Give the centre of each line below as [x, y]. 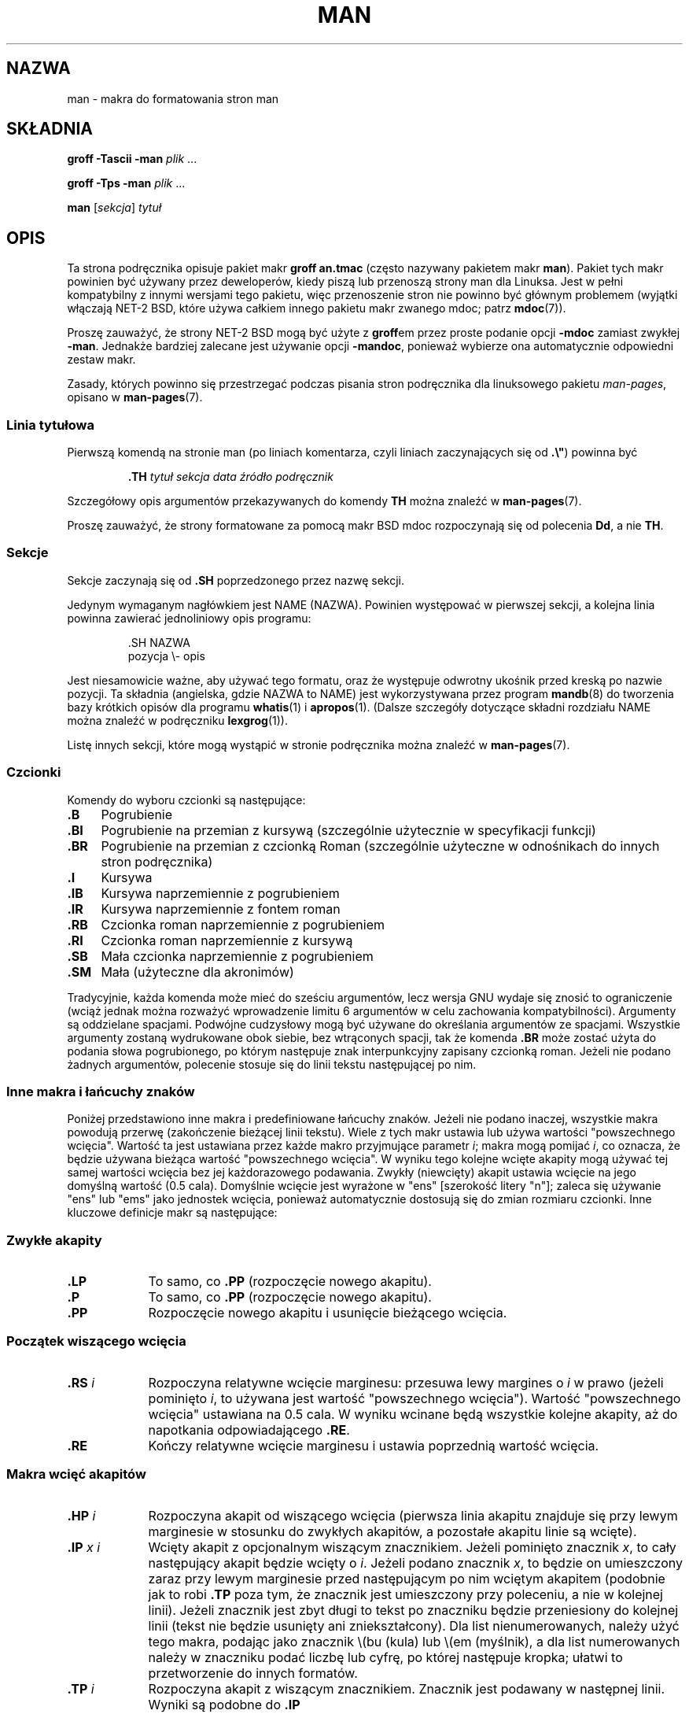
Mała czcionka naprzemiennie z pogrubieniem [237, 956]
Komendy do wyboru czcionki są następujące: [186, 800]
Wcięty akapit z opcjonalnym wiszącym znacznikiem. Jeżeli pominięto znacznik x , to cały [412, 1547]
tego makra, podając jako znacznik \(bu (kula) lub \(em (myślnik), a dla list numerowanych [414, 1641]
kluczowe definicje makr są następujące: [172, 1213]
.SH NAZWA [159, 642]
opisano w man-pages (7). [135, 397]
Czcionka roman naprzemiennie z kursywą [227, 940]
